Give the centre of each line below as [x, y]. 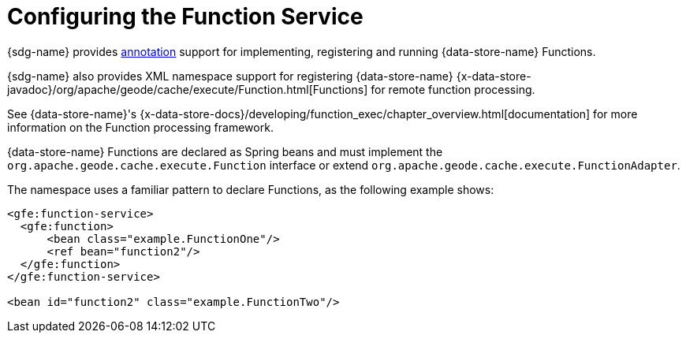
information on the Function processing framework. [140, 127]
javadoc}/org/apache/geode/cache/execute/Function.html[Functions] [188, 89]
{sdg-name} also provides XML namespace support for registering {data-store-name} [230, 76]
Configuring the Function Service [185, 17]
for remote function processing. [453, 89]
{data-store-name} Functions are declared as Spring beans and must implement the [225, 151]
